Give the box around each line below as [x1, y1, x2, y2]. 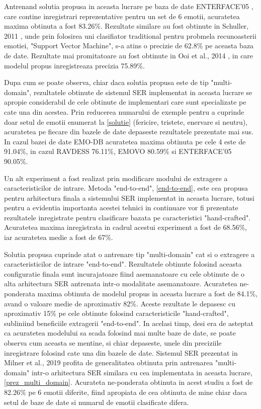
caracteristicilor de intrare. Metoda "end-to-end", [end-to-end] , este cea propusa [4, 183, 248, 193]
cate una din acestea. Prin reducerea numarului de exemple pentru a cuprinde [4, 106, 244, 117]
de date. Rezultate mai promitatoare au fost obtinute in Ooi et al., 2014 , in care [4, 50, 253, 60]
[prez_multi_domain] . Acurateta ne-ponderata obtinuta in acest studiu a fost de [4, 377, 253, 387]
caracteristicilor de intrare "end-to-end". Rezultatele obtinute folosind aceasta [4, 259, 242, 269]
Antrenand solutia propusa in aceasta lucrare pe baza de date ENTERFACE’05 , [4, 1, 253, 11]
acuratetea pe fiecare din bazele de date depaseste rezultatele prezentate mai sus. [4, 126, 253, 137]
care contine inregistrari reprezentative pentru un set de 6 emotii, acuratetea [4, 11, 240, 21]
